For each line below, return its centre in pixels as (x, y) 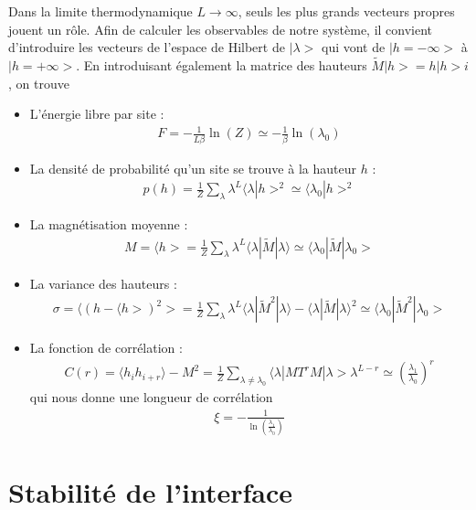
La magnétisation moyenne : (109, 224)
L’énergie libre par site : (97, 114)
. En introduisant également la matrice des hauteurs (222, 65)
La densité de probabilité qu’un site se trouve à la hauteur (193, 168)
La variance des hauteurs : (103, 283)
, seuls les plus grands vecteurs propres (346, 11)
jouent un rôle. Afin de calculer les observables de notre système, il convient (221, 29)
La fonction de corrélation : (106, 348)
